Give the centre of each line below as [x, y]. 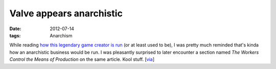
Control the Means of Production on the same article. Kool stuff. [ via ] [82, 59]
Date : [15, 29]
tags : [15, 35]
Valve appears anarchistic [66, 13]
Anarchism [61, 35]
